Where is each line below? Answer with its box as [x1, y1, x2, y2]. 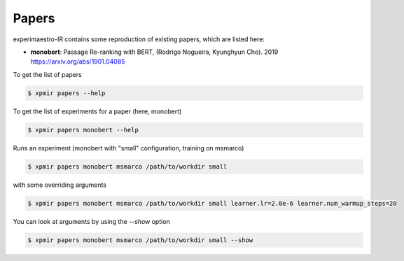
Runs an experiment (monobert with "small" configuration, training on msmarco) [13, 143, 244, 152]
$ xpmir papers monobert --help [27, 126, 139, 134]
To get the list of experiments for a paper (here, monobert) [13, 107, 182, 115]
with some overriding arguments [13, 181, 107, 189]
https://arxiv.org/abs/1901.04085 [30, 57, 125, 66]
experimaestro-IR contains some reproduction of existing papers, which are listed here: [13, 35, 265, 43]
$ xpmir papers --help [27, 89, 106, 97]
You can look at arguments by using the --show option [13, 217, 171, 225]
